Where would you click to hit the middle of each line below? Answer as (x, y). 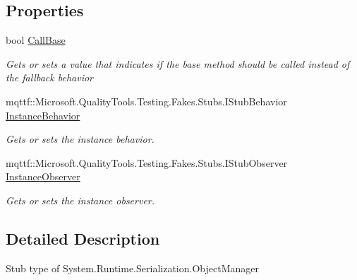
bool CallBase (36, 40)
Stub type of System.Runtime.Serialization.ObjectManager (132, 268)
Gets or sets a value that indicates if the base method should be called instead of (178, 63)
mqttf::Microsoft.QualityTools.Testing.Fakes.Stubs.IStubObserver (147, 162)
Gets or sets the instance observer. (80, 200)
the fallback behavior (49, 77)
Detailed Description (83, 238)
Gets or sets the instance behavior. (80, 139)
